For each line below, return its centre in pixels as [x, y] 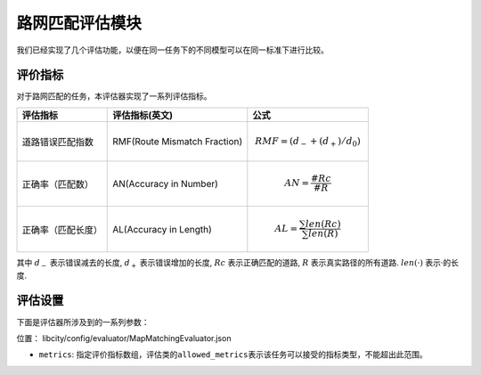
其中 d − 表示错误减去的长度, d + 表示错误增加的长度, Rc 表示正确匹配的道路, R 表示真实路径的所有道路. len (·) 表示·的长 [237, 264]
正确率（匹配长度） [62, 230]
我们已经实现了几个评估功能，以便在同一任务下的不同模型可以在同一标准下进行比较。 [172, 50]
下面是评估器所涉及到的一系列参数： [83, 322]
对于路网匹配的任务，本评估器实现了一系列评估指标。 [114, 96]
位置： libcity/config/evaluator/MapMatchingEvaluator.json [124, 338]
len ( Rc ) [323, 224]
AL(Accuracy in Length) [163, 229]
